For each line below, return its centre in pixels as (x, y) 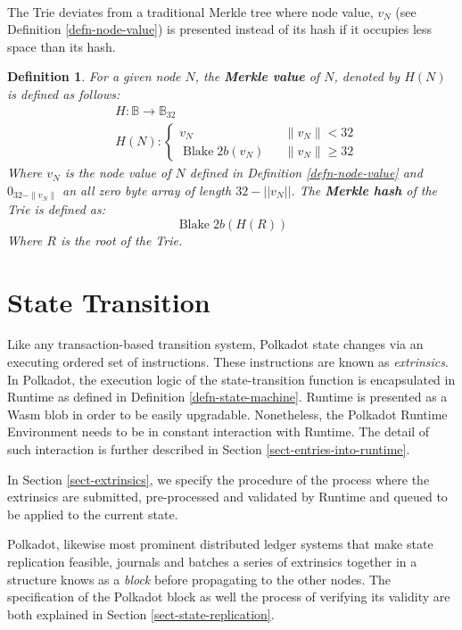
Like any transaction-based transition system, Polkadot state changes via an (215, 344)
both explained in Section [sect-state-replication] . (141, 613)
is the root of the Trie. (121, 240)
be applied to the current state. (93, 514)
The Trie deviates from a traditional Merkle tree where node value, (190, 11)
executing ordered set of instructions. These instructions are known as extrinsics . (228, 362)
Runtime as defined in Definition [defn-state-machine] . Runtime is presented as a (227, 397)
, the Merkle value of (257, 76)
